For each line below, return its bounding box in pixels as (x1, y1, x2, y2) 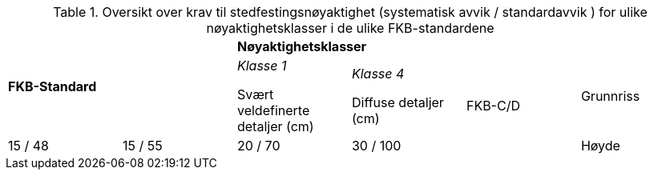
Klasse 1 (236, 58, 287, 74)
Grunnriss (580, 88, 640, 104)
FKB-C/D (466, 98, 520, 114)
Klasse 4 (351, 66, 405, 82)
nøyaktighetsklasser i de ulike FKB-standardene (206, 20, 495, 36)
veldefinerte (236, 102, 310, 118)
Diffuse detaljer (351, 94, 444, 110)
